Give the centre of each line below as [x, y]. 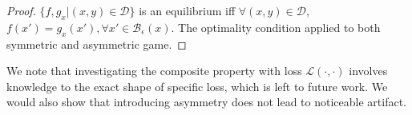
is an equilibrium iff [187, 10]
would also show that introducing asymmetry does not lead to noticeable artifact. [206, 102]
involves [368, 71]
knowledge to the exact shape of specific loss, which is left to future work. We [197, 86]
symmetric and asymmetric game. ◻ [97, 44]
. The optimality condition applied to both [276, 27]
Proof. [21, 10]
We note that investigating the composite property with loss [154, 71]
